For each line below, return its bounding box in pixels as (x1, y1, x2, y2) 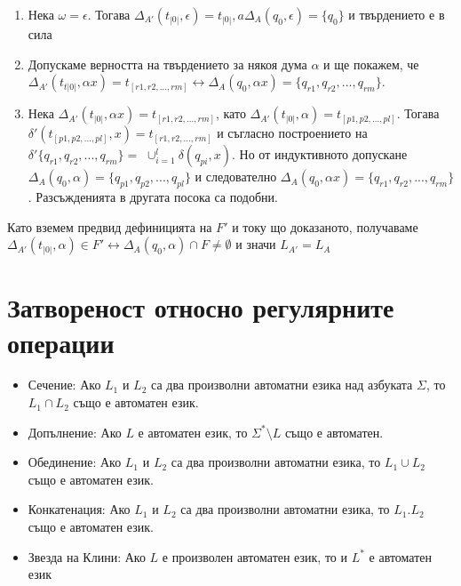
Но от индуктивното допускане (239, 145, 408, 164)
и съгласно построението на (217, 124, 368, 142)
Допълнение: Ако (28, 422, 122, 441)
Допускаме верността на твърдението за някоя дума (28, 54, 307, 73)
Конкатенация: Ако (28, 500, 131, 518)
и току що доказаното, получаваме (232, 217, 418, 236)
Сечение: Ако (28, 375, 101, 394)
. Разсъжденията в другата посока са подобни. (28, 187, 278, 205)
